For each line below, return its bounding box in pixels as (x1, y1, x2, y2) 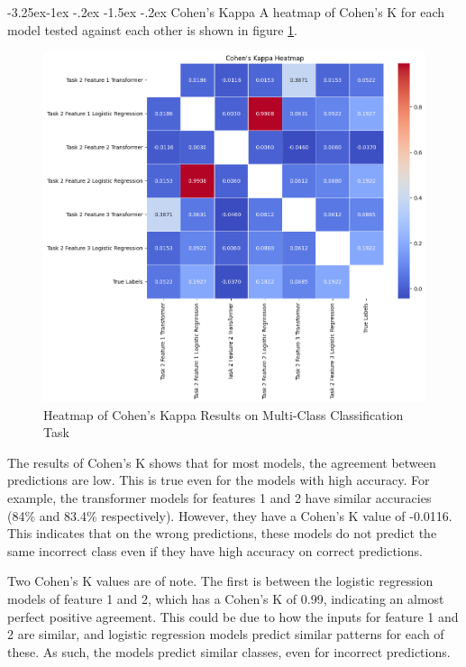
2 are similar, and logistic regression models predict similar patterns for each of (7, 625, 444, 644)
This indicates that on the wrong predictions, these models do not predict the (7, 524, 437, 543)
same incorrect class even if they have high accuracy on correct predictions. (7, 541, 423, 560)
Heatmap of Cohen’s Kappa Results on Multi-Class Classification (43, 405, 404, 424)
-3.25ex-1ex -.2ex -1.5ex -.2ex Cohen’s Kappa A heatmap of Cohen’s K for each (7, 3, 445, 21)
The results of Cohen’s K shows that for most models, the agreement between (7, 452, 436, 471)
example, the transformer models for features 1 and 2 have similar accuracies (7, 488, 432, 507)
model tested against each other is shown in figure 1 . (7, 20, 297, 39)
